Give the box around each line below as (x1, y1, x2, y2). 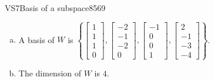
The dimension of (18, 67, 82, 79)
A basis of (18, 33, 55, 45)
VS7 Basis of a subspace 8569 (5, 2, 106, 13)
